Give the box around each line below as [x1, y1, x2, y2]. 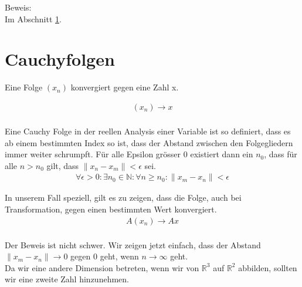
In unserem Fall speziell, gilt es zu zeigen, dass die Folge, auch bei [5, 191, 242, 204]
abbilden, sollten [238, 261, 297, 274]
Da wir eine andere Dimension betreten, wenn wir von [5, 261, 199, 274]
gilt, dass [46, 159, 79, 171]
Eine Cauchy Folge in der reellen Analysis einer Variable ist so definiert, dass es [5, 124, 291, 137]
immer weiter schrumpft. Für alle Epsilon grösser [5, 148, 181, 160]
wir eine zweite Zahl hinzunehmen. [5, 273, 129, 285]
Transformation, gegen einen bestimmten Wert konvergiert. [5, 202, 217, 215]
